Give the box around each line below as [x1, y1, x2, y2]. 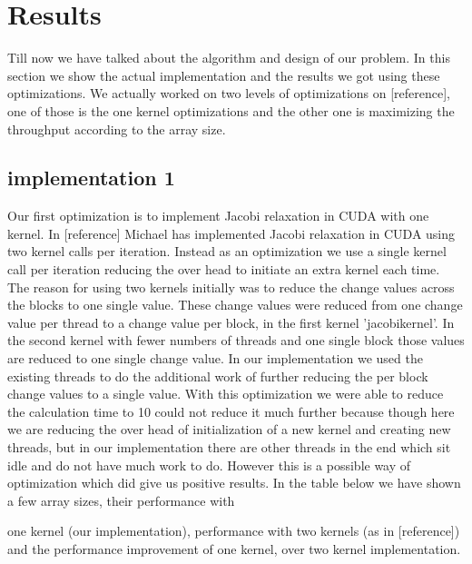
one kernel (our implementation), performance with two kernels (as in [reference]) [7, 521, 460, 540]
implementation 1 [7, 163, 175, 192]
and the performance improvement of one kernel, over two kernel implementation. [7, 539, 461, 558]
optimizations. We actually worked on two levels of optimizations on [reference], [7, 84, 450, 103]
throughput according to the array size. [7, 119, 226, 138]
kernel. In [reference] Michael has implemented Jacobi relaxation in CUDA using [7, 223, 456, 242]
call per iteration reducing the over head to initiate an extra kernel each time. [7, 260, 440, 279]
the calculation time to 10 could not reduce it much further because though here [7, 401, 455, 421]
